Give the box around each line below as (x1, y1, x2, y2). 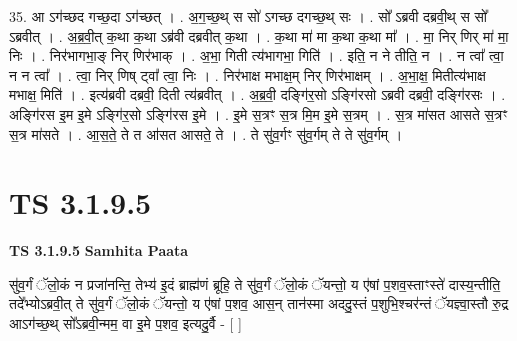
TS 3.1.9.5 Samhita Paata (9, 240, 189, 261)
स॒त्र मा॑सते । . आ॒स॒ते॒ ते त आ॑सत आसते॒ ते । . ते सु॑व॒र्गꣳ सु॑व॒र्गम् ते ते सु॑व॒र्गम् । (9, 123, 403, 144)
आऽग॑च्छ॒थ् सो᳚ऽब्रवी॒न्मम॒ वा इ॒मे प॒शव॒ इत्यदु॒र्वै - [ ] (9, 313, 242, 334)
